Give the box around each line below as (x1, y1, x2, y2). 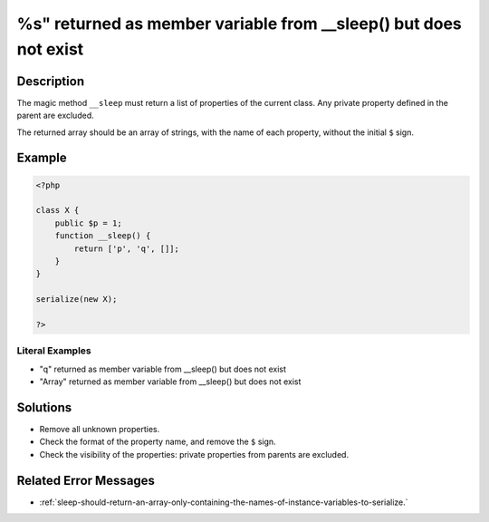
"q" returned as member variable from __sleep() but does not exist (39, 363, 287, 374)
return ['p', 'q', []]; (73, 243, 180, 254)
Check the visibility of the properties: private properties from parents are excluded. (39, 449, 349, 459)
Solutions (16, 400, 72, 415)
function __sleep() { (54, 231, 151, 241)
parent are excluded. (16, 110, 94, 121)
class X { (35, 205, 80, 216)
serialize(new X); (35, 295, 118, 304)
